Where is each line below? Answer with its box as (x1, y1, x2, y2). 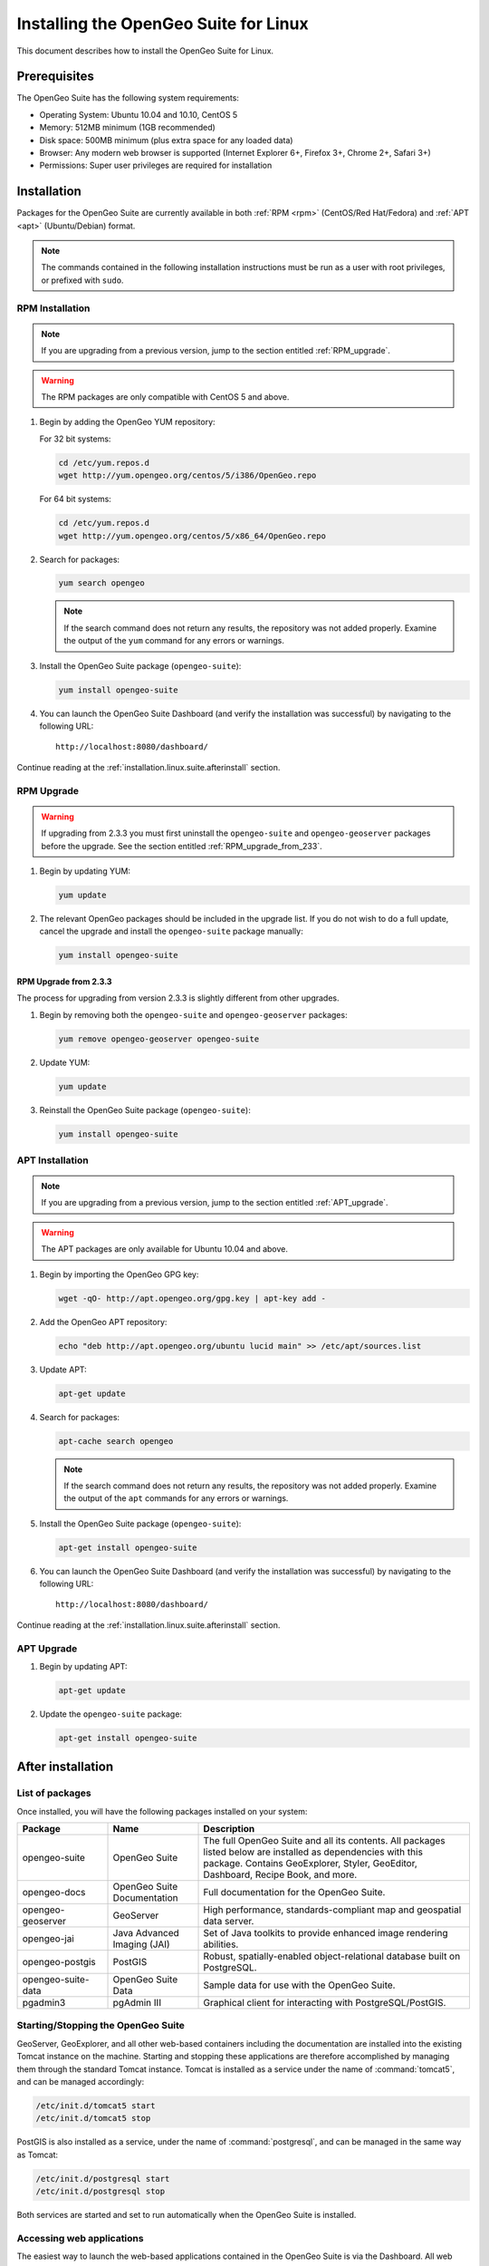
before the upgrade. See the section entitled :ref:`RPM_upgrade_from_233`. (41, 840, 322, 851)
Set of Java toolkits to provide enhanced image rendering (203, 1927, 448, 1940)
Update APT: (39, 1364, 88, 1375)
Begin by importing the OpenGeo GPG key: (39, 1269, 199, 1280)
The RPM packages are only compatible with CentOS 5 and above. (41, 392, 290, 402)
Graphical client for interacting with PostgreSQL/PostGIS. (203, 1997, 446, 2009)
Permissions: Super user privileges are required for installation (39, 160, 273, 171)
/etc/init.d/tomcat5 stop (35, 2113, 151, 2124)
